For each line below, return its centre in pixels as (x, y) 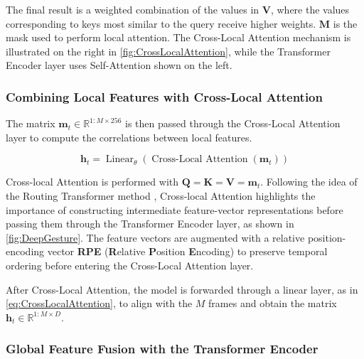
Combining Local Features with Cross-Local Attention (164, 96)
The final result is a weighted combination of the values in (133, 9)
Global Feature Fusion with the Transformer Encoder (162, 349)
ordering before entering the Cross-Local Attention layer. (130, 265)
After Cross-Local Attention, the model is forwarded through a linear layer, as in (182, 289)
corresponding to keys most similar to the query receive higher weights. (161, 23)
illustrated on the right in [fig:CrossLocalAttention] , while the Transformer (168, 51)
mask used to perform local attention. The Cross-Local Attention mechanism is (178, 37)
